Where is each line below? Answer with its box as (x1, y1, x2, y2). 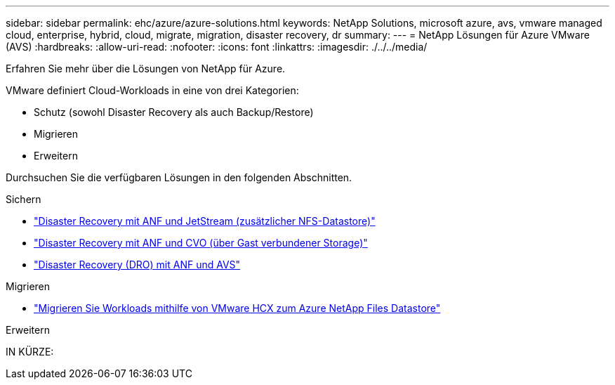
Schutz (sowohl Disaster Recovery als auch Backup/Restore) (34, 106, 314, 118)
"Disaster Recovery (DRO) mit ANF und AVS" (34, 259, 241, 270)
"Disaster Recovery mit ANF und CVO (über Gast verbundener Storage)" (34, 237, 368, 249)
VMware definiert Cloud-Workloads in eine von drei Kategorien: (6, 84, 299, 96)
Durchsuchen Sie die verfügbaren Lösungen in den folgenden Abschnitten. (6, 171, 352, 183)
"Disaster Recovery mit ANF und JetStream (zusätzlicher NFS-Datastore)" (34, 215, 376, 227)
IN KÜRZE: (6, 346, 54, 358)
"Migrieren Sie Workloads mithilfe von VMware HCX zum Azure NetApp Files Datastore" (34, 302, 441, 314)
